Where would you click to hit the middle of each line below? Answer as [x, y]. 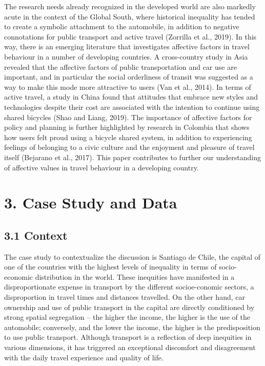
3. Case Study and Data [91, 203]
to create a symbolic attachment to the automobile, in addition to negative [122, 26]
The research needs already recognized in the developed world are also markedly [130, 6]
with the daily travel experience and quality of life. [84, 357]
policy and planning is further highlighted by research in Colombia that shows [127, 127]
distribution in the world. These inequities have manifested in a [135, 276]
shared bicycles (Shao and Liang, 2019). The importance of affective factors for [128, 117]
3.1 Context [36, 235]
